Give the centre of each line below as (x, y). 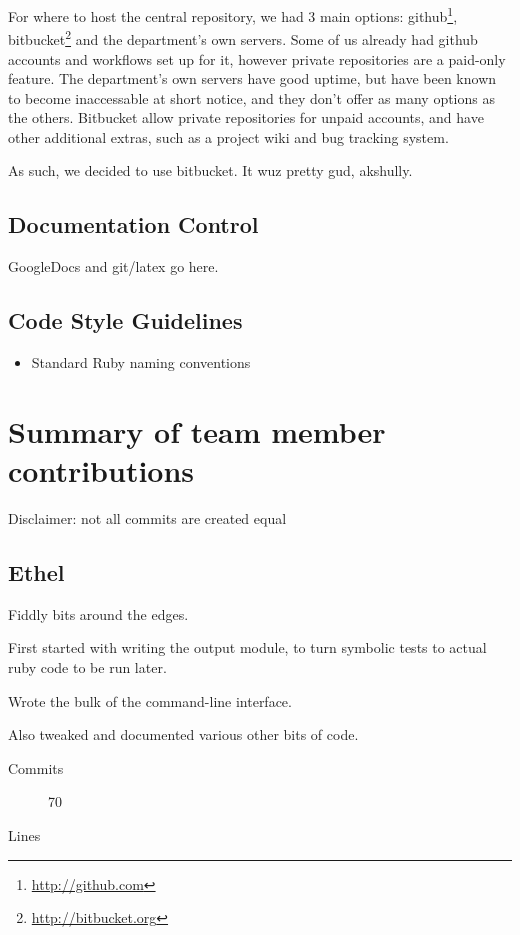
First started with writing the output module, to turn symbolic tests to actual (247, 647)
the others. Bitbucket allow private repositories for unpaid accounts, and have (246, 117)
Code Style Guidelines (125, 320)
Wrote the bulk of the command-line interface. (150, 700)
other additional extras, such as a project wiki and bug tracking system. (228, 136)
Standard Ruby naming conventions (141, 362)
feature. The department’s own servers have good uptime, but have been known (252, 78)
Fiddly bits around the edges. (98, 613)
